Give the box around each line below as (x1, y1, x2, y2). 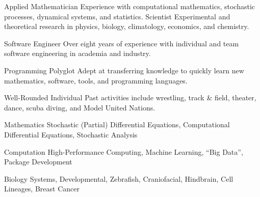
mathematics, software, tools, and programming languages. (4, 75, 188, 86)
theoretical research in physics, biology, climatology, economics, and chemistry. (4, 21, 249, 32)
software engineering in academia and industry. (4, 48, 151, 59)
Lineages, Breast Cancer (4, 183, 80, 194)
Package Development (4, 156, 72, 167)
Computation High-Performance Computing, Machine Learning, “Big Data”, (4, 146, 243, 157)
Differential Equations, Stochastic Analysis (4, 129, 138, 139)
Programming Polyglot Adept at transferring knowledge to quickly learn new (4, 65, 244, 75)
